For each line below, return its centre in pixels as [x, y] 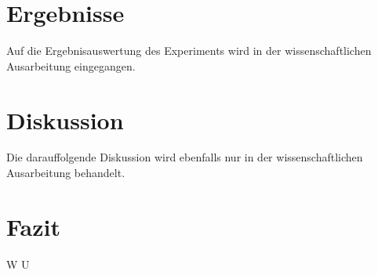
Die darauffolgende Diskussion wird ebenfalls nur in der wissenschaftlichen [185, 157]
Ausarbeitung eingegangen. [71, 65]
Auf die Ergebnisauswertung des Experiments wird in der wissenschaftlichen [189, 51]
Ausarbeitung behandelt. [66, 173]
